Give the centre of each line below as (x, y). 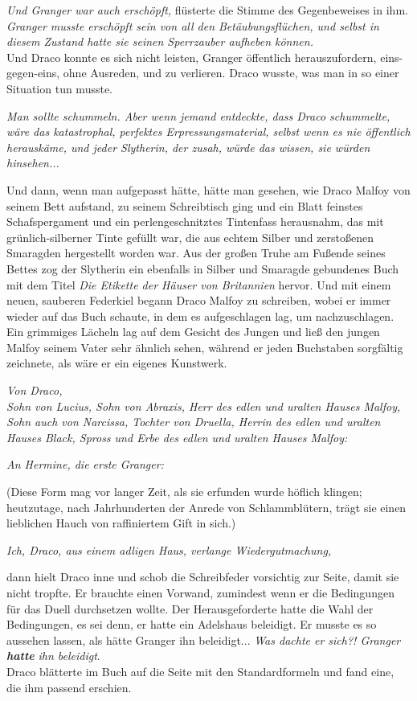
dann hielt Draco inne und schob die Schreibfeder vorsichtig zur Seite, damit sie (203, 577)
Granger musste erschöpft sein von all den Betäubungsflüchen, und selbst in (193, 25)
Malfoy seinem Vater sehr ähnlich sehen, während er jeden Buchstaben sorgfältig (205, 347)
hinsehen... (33, 163)
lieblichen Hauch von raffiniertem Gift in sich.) (121, 523)
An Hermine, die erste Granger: (85, 464)
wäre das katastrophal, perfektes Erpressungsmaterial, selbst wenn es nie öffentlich (208, 131)
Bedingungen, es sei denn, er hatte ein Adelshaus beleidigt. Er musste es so (192, 624)
